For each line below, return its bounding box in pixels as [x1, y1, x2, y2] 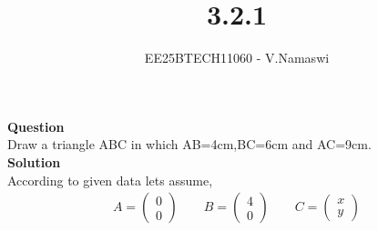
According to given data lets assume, [7, 170, 213, 189]
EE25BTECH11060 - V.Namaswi [144, 48, 330, 67]
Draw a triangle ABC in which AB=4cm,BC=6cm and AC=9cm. [7, 135, 372, 154]
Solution [7, 152, 61, 171]
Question [7, 116, 65, 136]
